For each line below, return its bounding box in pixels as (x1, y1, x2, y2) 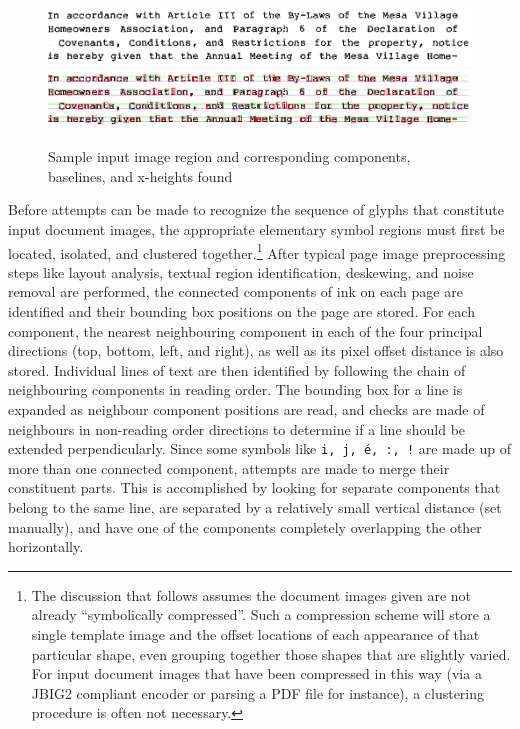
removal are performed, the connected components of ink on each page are (8, 281, 463, 302)
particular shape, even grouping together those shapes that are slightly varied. (31, 643, 511, 664)
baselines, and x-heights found (48, 165, 233, 186)
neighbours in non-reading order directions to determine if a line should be (8, 418, 466, 439)
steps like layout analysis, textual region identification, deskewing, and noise (8, 261, 474, 282)
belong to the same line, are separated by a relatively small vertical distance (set (8, 496, 502, 517)
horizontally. (8, 536, 84, 557)
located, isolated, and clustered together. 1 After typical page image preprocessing (8, 239, 506, 263)
